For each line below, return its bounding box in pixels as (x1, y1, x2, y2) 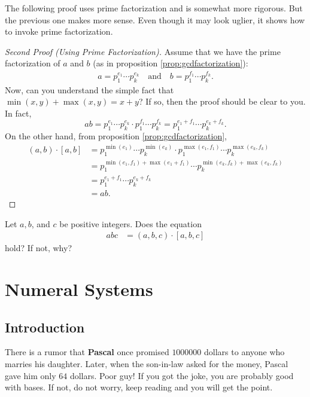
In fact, (5, 106, 32, 119)
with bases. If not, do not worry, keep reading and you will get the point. (5, 381, 273, 393)
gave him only (5, 369, 56, 381)
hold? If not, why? (5, 242, 72, 254)
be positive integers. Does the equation (59, 217, 202, 230)
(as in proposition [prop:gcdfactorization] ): (93, 57, 248, 69)
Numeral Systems (5, 277, 153, 301)
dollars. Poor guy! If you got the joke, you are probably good (69, 369, 294, 381)
